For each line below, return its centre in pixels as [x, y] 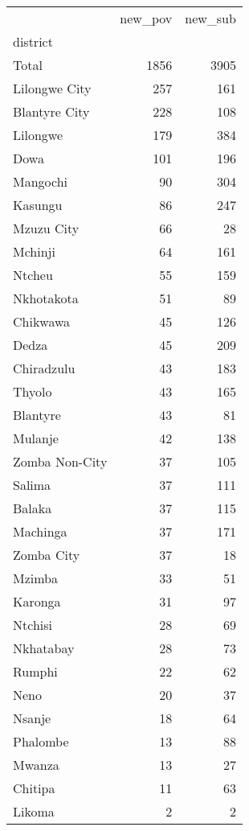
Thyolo [33, 391]
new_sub [210, 18]
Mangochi [41, 181]
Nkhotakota [46, 298]
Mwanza [36, 765]
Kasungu [38, 205]
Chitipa [34, 788]
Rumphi [35, 671]
